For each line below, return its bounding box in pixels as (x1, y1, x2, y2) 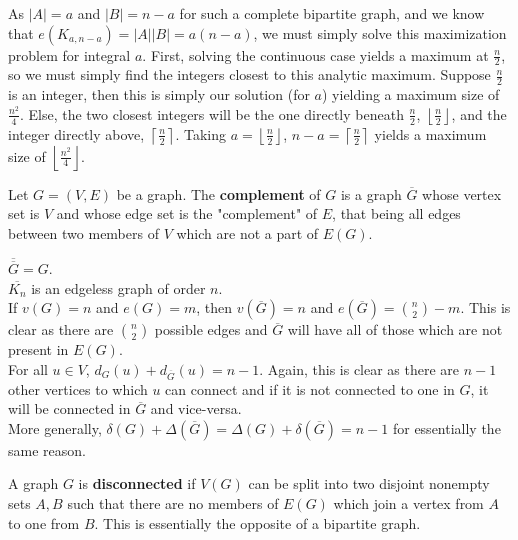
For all (8, 358, 48, 379)
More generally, (8, 417, 102, 438)
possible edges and (154, 319, 268, 340)
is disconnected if (78, 473, 196, 494)
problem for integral (8, 44, 131, 65)
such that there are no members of (67, 492, 279, 513)
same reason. (8, 439, 86, 460)
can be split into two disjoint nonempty (248, 473, 490, 494)
